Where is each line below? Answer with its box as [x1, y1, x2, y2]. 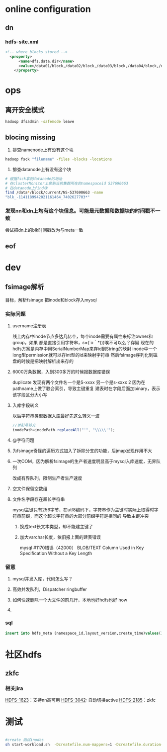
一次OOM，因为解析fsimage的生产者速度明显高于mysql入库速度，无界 [12, 458, 157, 464]
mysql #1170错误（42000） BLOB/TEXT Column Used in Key [19, 545, 144, 551]
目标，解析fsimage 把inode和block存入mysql [5, 297, 97, 303]
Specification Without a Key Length [19, 550, 92, 556]
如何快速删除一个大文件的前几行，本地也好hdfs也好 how [12, 597, 128, 603]
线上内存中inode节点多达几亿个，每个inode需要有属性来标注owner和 [12, 333, 153, 339]
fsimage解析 [5, 282, 44, 291]
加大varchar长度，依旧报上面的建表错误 [19, 534, 101, 540]
